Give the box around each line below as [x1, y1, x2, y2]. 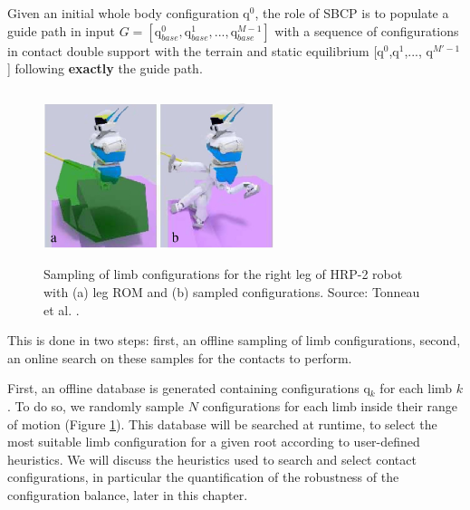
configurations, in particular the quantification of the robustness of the [7, 467, 399, 486]
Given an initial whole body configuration [7, 4, 239, 22]
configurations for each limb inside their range [202, 396, 458, 415]
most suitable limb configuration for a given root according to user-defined [7, 432, 420, 451]
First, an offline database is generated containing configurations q [7, 379, 370, 398]
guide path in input [7, 21, 116, 40]
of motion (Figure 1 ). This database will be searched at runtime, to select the [7, 414, 437, 433]
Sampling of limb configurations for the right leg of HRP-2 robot [43, 265, 403, 284]
